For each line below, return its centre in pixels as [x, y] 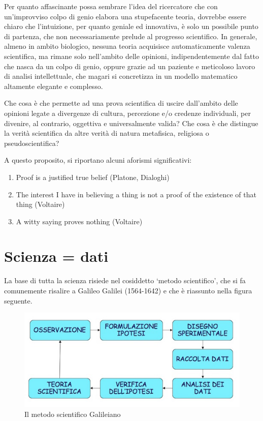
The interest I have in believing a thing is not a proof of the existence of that [136, 194]
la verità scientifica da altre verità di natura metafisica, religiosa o [107, 133]
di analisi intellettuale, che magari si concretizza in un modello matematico [121, 76]
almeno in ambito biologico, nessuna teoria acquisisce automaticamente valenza [127, 46]
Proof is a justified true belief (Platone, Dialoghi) [93, 177]
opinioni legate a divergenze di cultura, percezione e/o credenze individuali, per [127, 113]
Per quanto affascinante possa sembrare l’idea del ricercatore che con [111, 6]
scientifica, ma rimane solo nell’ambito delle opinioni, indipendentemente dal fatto [131, 56]
